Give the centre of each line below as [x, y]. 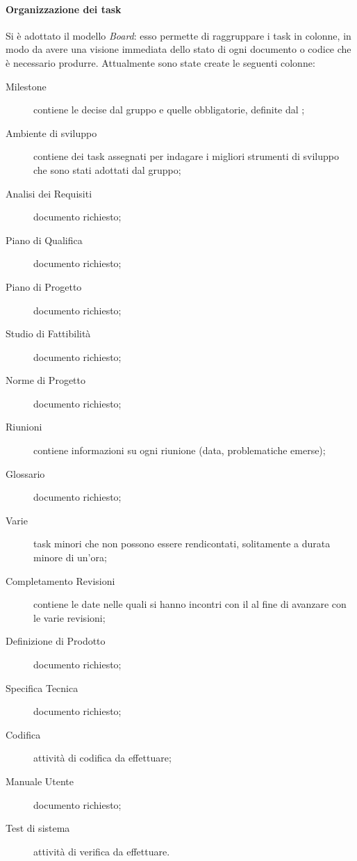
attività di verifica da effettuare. [102, 851]
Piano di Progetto [44, 286]
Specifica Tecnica [42, 687]
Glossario [25, 473]
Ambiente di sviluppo [51, 132]
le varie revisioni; [69, 617]
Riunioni [24, 427]
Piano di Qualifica [44, 240]
